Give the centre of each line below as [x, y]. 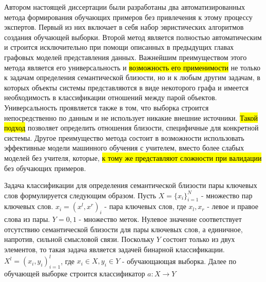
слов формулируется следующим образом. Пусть [80, 195]
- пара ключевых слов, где [145, 206]
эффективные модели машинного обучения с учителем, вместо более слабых [124, 148]
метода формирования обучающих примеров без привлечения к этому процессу [128, 17]
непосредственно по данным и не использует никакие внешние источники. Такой [131, 117]
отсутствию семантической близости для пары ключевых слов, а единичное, [123, 229]
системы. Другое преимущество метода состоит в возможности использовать [124, 137]
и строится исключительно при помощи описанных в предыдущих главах [119, 47]
